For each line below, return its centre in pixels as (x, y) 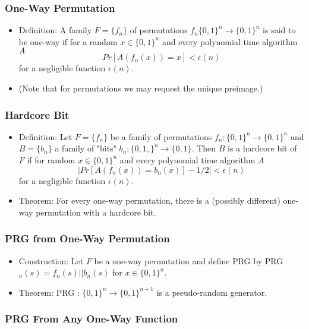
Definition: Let (45, 136)
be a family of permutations (161, 136)
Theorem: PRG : (49, 292)
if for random (51, 160)
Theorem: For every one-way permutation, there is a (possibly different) (149, 200)
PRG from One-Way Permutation (87, 238)
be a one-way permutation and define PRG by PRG (189, 260)
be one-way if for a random (68, 41)
